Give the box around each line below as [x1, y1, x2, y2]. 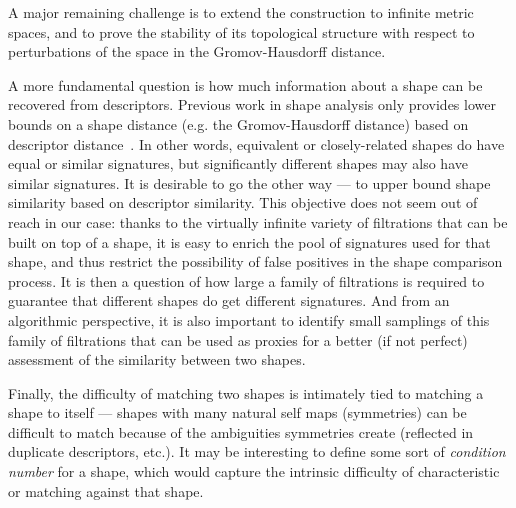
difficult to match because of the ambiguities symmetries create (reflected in [8, 421, 474, 442]
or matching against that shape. [8, 480, 204, 501]
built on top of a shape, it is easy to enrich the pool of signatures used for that [8, 231, 491, 252]
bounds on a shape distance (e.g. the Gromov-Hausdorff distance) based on [8, 113, 469, 134]
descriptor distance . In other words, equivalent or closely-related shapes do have [8, 133, 505, 154]
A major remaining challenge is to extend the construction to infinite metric [8, 2, 474, 22]
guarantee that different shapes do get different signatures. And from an [8, 290, 450, 311]
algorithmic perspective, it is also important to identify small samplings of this [8, 309, 490, 330]
